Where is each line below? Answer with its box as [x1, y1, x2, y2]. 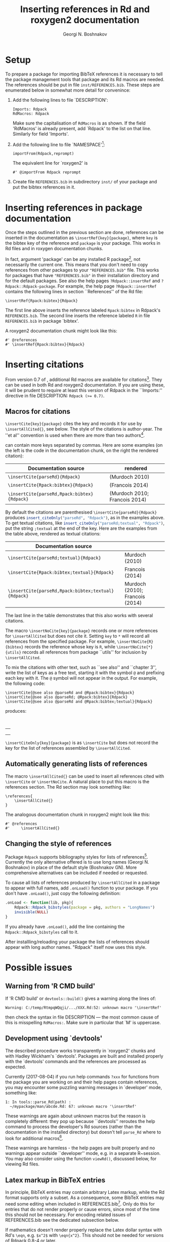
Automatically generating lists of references [5, 760, 148, 768]
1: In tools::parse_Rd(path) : [5, 1099, 71, 1105]
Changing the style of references [5, 839, 112, 848]
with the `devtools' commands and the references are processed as [5, 1058, 147, 1064]
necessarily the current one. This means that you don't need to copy [5, 261, 148, 267]
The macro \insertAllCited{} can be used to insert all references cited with [5, 773, 164, 779]
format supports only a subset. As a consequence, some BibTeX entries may [5, 1194, 164, 1201]
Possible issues [5, 961, 72, 973]
